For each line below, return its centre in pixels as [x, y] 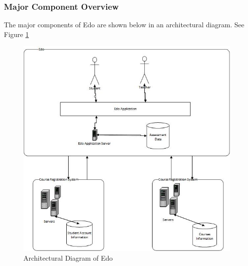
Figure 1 [17, 34]
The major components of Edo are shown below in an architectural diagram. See [124, 25]
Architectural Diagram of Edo [68, 257]
